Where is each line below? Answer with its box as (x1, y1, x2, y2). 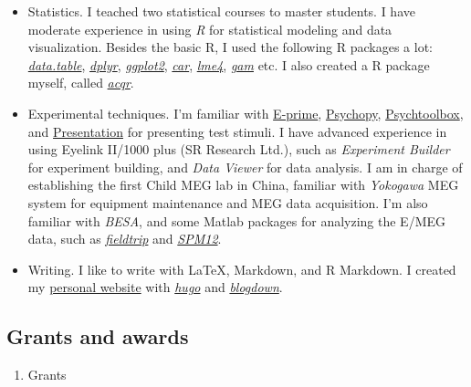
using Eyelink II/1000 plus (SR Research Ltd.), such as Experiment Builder (27, 140, 450, 159)
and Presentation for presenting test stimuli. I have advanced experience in (27, 121, 447, 141)
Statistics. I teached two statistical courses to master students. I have (27, 2, 415, 20)
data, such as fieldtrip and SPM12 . (27, 229, 222, 248)
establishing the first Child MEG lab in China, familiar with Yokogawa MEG (27, 175, 459, 194)
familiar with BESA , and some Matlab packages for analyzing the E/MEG (27, 211, 446, 230)
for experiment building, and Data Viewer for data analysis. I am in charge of (27, 157, 463, 176)
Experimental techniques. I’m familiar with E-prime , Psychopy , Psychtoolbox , (27, 103, 464, 122)
